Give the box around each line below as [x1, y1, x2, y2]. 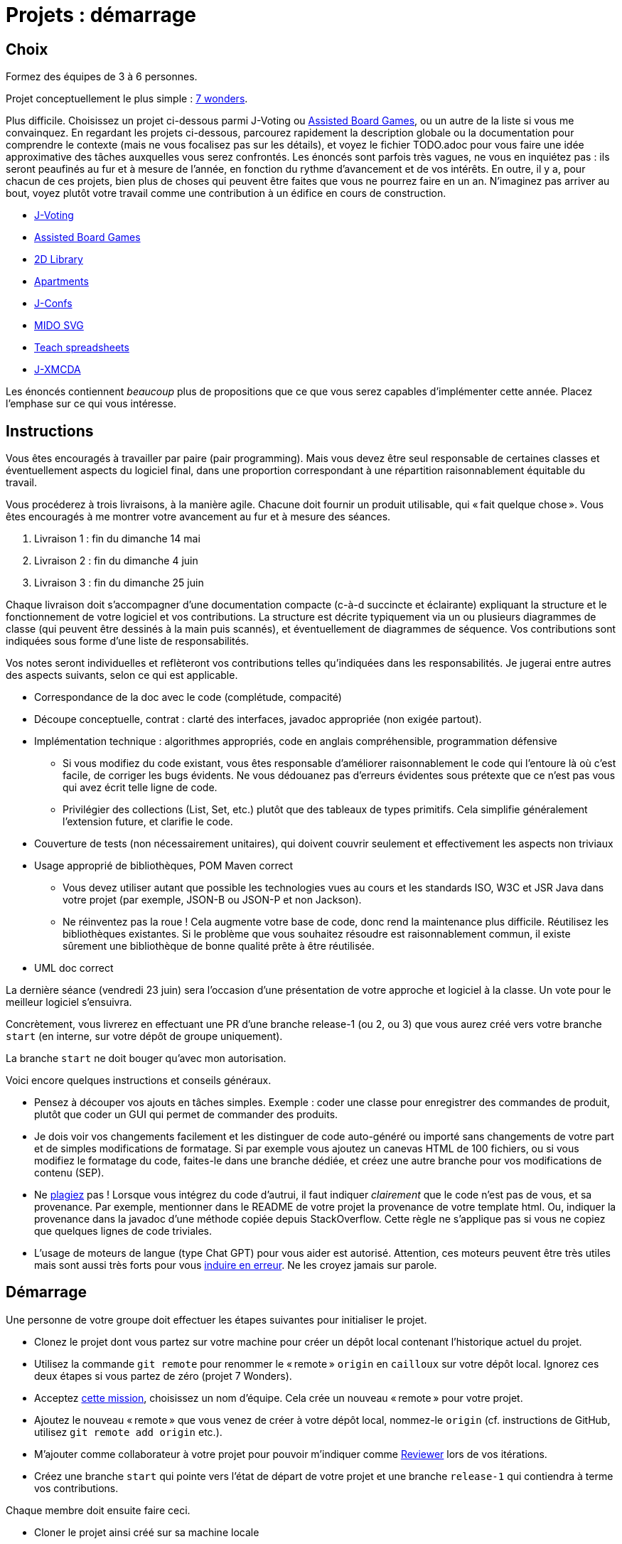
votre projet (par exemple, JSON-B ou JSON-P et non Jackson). [63, 894, 362, 906]
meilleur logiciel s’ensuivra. [6, 996, 132, 1009]
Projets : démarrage [6, 3, 197, 27]
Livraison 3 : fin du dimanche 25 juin [34, 577, 204, 589]
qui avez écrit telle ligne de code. [63, 781, 218, 794]
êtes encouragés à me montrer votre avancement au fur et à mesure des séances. [6, 510, 391, 523]
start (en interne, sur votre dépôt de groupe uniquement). [6, 1030, 283, 1043]
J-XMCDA [34, 363, 81, 376]
